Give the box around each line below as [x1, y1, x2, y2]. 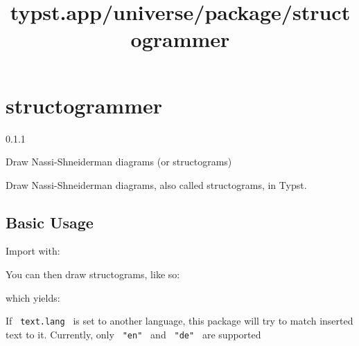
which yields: [6, 290, 60, 304]
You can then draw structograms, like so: [6, 267, 180, 282]
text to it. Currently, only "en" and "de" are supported [6, 327, 261, 341]
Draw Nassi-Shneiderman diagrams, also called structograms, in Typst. [6, 177, 307, 192]
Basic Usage [6, 211, 94, 233]
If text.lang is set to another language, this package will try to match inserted [6, 313, 353, 328]
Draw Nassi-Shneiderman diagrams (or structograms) [6, 154, 232, 169]
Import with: [6, 244, 60, 258]
